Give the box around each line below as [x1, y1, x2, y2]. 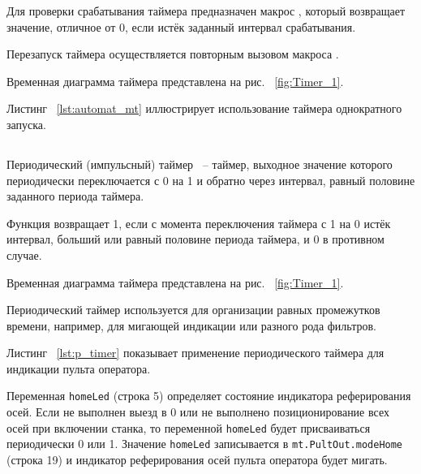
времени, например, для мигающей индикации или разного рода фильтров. [6, 317, 376, 334]
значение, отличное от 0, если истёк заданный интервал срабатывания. [6, 18, 356, 35]
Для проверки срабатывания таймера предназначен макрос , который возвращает [6, 2, 406, 19]
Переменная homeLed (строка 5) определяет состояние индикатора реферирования [6, 387, 411, 404]
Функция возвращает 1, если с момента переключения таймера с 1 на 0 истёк [6, 214, 391, 231]
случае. [6, 246, 42, 263]
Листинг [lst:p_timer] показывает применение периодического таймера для [6, 344, 384, 361]
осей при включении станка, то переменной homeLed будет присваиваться [6, 419, 371, 436]
